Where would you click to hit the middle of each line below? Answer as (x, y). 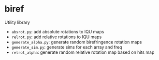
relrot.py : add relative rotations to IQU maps (57, 37)
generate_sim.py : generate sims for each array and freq (67, 47)
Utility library (17, 22)
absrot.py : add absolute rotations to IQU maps (58, 31)
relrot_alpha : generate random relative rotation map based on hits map (83, 52)
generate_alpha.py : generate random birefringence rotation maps (77, 42)
